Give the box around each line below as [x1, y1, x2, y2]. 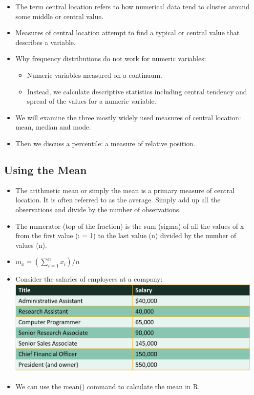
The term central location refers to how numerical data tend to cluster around [15, 1, 250, 11]
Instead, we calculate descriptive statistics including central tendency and [27, 86, 247, 96]
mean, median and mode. [15, 122, 91, 132]
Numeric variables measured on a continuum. [27, 69, 162, 80]
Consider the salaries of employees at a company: [15, 274, 163, 284]
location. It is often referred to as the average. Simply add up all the [15, 195, 221, 205]
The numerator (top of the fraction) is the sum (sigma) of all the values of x [15, 220, 244, 231]
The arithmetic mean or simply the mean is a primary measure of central [15, 185, 235, 195]
